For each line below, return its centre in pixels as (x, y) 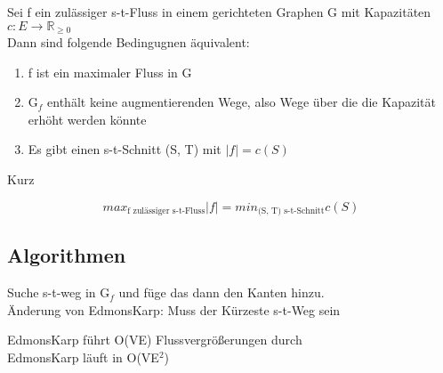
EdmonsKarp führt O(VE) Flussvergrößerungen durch (155, 340)
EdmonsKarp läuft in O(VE (83, 357)
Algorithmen (67, 255)
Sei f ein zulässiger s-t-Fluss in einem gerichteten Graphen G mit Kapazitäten (219, 12)
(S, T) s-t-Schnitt (291, 211)
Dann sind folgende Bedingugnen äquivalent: (129, 42)
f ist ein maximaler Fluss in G (110, 72)
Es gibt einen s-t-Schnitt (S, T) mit (125, 149)
